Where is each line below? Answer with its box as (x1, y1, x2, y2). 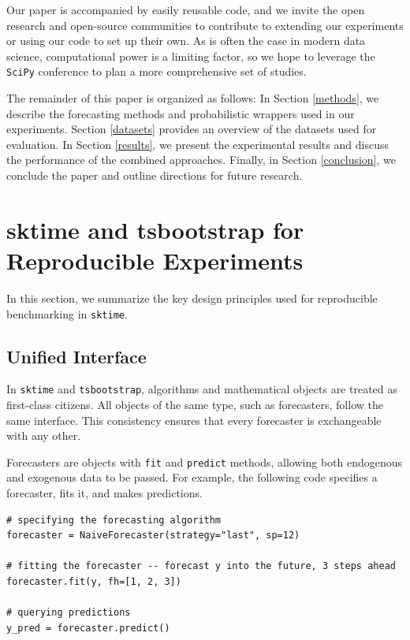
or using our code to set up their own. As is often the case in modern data (6, 32, 366, 49)
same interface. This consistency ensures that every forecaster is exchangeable (6, 411, 382, 428)
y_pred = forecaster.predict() (6, 622, 170, 634)
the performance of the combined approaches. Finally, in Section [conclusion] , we (6, 151, 397, 168)
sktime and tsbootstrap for (6, 213, 304, 245)
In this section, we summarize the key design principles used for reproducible (6, 289, 378, 306)
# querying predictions (6, 607, 131, 619)
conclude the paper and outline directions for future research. (6, 167, 303, 183)
